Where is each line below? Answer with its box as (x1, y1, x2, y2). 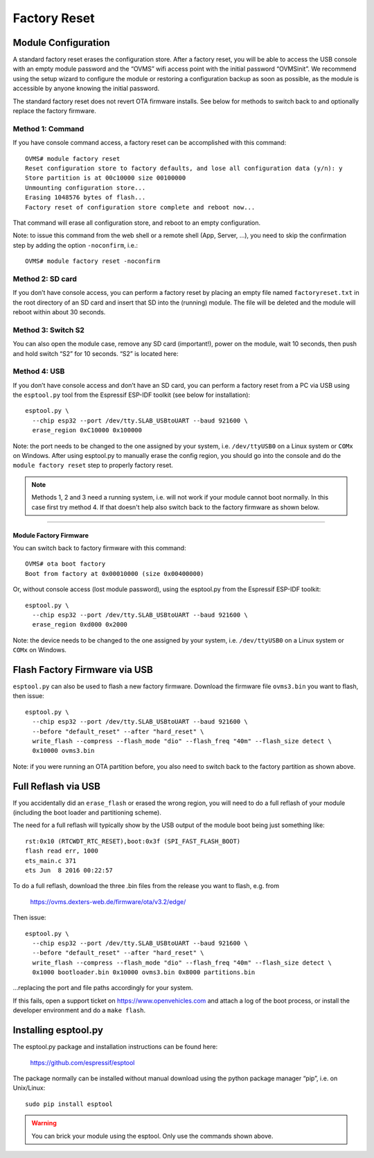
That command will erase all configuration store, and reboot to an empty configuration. (12, 219, 261, 227)
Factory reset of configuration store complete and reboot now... (25, 203, 256, 211)
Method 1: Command (12, 124, 84, 133)
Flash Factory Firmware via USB (12, 663, 154, 676)
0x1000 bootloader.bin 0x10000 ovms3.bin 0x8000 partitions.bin (32, 969, 256, 976)
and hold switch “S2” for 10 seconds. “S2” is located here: (12, 349, 179, 357)
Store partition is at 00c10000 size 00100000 (25, 174, 186, 182)
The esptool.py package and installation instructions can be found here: (12, 1043, 218, 1051)
